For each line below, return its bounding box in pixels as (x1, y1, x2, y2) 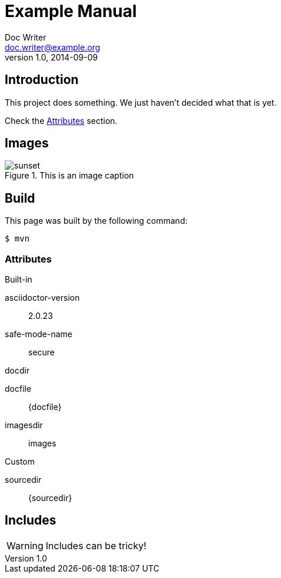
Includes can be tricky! (45, 539, 146, 552)
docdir (5, 365, 30, 376)
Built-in (5, 274, 32, 285)
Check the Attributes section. (5, 115, 118, 126)
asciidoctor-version (5, 293, 80, 303)
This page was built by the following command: (5, 216, 188, 226)
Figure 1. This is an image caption (5, 170, 134, 181)
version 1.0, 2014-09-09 (5, 52, 98, 62)
